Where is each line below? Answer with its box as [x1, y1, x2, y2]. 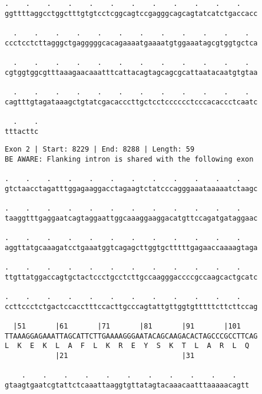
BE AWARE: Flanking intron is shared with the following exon [5, 155, 254, 163]
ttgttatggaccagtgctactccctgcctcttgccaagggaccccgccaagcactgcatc [5, 272, 258, 281]
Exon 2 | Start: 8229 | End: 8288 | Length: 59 [5, 145, 195, 154]
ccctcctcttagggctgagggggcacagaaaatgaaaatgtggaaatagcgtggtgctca [5, 38, 258, 47]
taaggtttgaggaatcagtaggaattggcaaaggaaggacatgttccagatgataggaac [5, 214, 258, 222]
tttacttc [5, 127, 39, 136]
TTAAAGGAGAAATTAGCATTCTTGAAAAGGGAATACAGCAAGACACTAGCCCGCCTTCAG [5, 331, 258, 340]
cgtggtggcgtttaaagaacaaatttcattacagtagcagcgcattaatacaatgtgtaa [5, 68, 258, 77]
